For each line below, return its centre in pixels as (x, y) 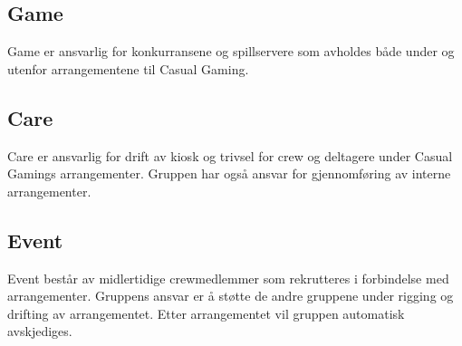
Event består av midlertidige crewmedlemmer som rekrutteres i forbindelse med (228, 278)
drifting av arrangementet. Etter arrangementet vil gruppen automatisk (206, 313)
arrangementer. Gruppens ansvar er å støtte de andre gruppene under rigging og (231, 296)
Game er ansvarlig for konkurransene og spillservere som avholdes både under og (231, 51)
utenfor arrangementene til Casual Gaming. (128, 68)
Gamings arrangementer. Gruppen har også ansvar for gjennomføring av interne (229, 173)
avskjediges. (40, 331)
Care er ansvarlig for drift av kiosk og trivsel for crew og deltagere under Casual (230, 155)
